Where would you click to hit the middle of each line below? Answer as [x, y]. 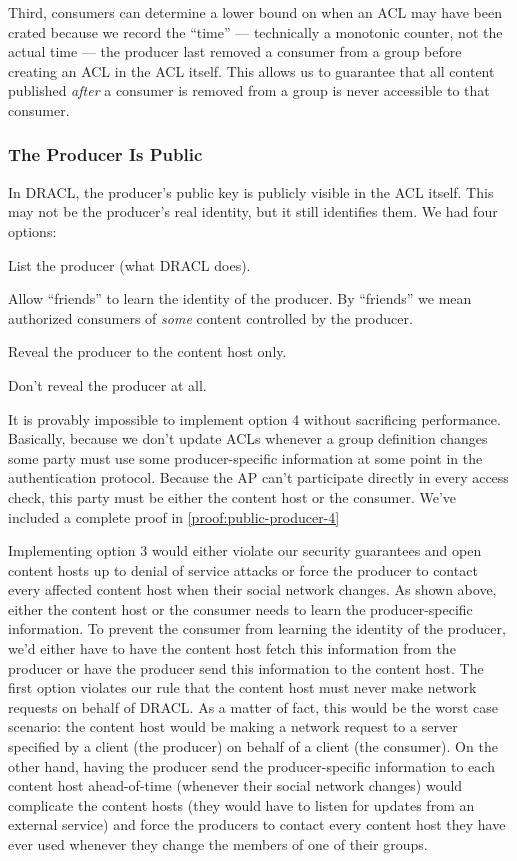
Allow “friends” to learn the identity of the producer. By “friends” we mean [240, 298]
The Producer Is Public [105, 154]
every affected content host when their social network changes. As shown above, [252, 589]
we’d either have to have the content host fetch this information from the [232, 648]
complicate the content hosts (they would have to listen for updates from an [241, 804]
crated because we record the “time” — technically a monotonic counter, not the [255, 31]
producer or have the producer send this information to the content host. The [246, 667]
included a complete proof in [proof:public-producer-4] [174, 516]
